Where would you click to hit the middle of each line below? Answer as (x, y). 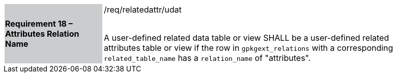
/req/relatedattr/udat (143, 10)
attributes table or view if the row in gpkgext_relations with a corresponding (249, 48)
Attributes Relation (42, 34)
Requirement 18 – (39, 24)
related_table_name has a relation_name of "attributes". (207, 58)
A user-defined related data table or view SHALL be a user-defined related (247, 38)
